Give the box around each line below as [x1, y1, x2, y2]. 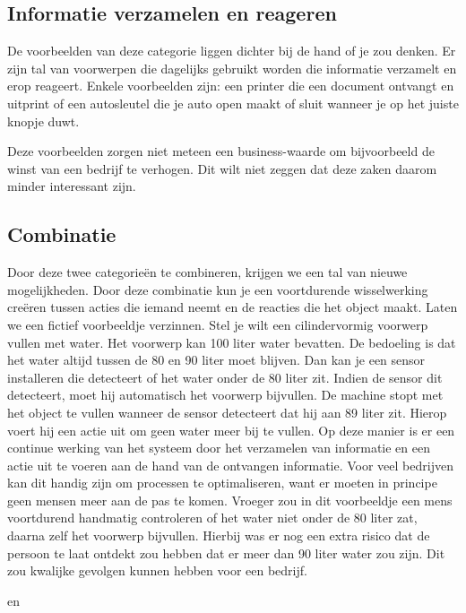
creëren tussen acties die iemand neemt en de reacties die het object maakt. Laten [7, 298, 458, 316]
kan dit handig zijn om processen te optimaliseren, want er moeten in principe [7, 473, 437, 492]
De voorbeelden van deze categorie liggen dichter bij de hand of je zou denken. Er [7, 41, 456, 60]
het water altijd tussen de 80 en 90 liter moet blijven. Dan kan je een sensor [7, 350, 426, 369]
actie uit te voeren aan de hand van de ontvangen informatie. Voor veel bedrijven [7, 455, 453, 474]
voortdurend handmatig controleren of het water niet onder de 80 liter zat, [7, 508, 418, 527]
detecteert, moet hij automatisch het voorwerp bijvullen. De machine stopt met [7, 385, 444, 404]
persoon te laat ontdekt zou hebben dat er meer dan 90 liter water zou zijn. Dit [7, 543, 445, 562]
